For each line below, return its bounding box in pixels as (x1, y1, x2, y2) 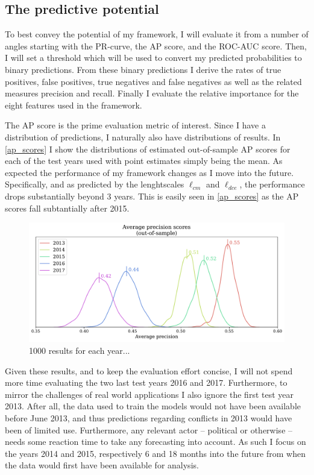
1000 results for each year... (29, 344, 130, 357)
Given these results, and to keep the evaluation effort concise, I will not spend (5, 364, 293, 377)
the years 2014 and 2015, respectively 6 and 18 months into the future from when (5, 447, 306, 459)
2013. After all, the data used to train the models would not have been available (5, 400, 301, 412)
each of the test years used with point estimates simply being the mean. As (5, 154, 283, 167)
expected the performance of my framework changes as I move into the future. (5, 166, 294, 178)
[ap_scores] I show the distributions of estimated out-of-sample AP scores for (5, 142, 290, 155)
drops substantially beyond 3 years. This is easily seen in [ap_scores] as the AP (5, 189, 299, 202)
